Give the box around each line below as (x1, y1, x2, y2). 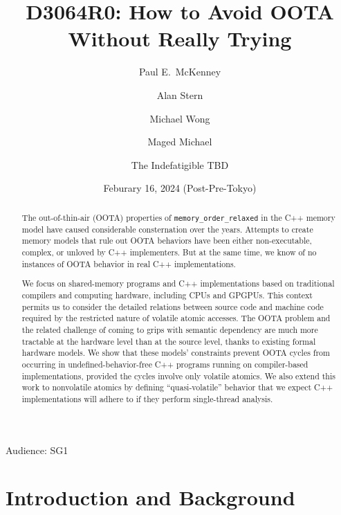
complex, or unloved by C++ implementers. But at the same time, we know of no (21, 246, 317, 258)
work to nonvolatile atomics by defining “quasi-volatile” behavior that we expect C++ (21, 381, 333, 393)
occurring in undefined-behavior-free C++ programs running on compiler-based (21, 358, 308, 370)
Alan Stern (156, 87, 203, 102)
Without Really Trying (68, 24, 292, 53)
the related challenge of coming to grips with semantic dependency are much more (21, 323, 318, 335)
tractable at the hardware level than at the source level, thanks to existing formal (21, 335, 316, 347)
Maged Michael (147, 134, 212, 149)
